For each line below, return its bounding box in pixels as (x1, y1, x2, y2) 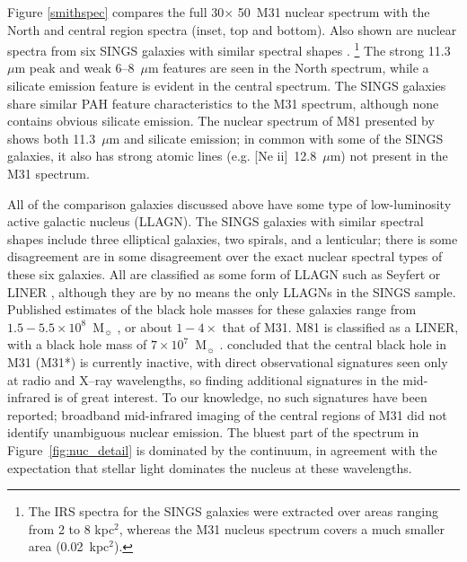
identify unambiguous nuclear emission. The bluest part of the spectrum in (7, 423, 419, 442)
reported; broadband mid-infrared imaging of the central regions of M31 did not (7, 405, 447, 424)
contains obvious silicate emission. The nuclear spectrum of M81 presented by (7, 111, 435, 130)
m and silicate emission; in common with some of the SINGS (109, 128, 444, 147)
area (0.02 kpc (28, 537, 110, 556)
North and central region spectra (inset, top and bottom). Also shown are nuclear (7, 20, 457, 39)
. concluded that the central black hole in (219, 335, 446, 354)
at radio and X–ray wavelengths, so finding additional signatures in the (7, 370, 399, 389)
